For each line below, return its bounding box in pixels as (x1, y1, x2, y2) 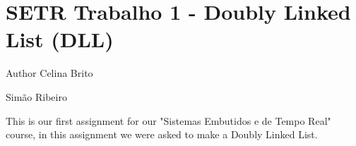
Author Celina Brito (6, 66, 93, 80)
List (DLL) (6, 25, 114, 54)
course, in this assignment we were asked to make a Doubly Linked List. (6, 127, 318, 142)
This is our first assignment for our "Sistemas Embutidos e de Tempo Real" (6, 113, 331, 128)
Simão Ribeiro (6, 89, 67, 104)
